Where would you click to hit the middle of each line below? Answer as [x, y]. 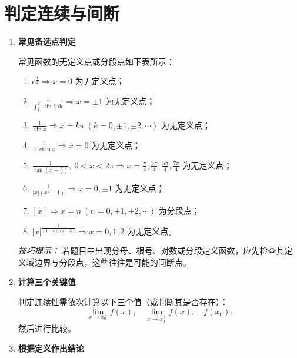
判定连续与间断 [62, 13]
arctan [42, 149]
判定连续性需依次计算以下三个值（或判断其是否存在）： [123, 301]
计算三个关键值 [47, 282]
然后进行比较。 [47, 328]
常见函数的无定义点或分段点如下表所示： [96, 61]
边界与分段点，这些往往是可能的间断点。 [113, 262]
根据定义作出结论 [51, 348]
